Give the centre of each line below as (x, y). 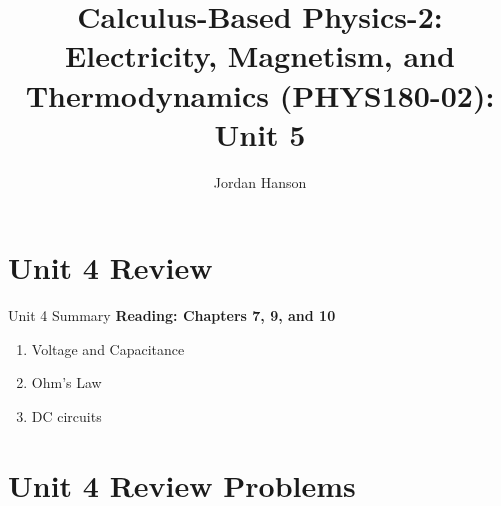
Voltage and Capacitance (108, 348)
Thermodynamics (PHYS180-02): (260, 94)
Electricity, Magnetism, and (260, 55)
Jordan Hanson (260, 181)
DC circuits (66, 416)
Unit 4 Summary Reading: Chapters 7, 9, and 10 (172, 315)
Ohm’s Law (66, 382)
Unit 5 (260, 133)
